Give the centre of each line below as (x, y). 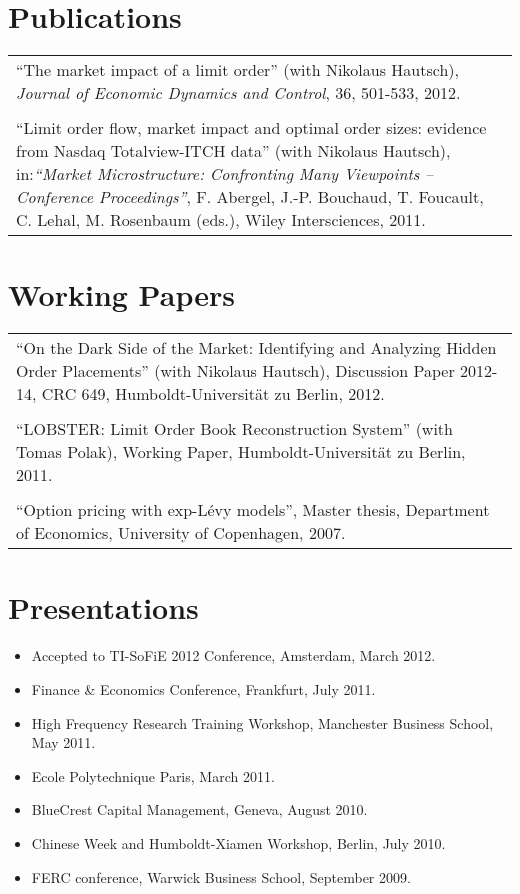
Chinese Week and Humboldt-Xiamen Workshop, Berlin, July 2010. (238, 842)
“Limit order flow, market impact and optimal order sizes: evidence (251, 128)
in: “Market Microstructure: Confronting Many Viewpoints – (225, 174)
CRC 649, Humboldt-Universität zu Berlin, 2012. (213, 394)
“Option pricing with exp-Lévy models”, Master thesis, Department (253, 510)
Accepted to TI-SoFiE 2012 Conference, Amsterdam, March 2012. (233, 655)
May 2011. (63, 742)
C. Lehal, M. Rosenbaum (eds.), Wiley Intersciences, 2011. (221, 220)
